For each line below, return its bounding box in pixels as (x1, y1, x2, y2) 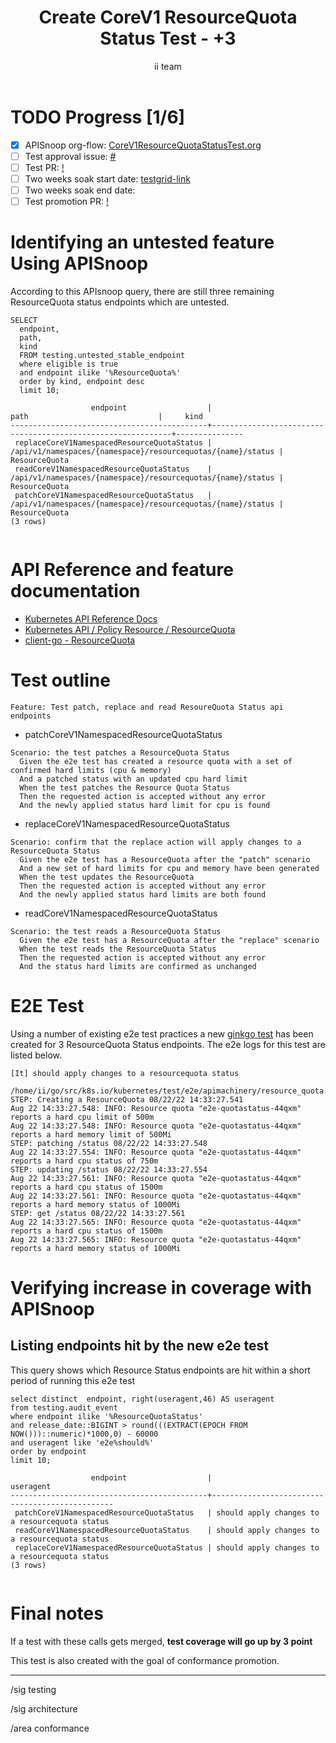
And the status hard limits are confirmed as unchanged (19, 961, 257, 971)
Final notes (10, 1602, 104, 1625)
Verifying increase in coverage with (10, 1277, 312, 1299)
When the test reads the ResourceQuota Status (19, 944, 217, 954)
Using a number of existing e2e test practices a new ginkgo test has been (10, 1027, 314, 1040)
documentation (10, 580, 141, 603)
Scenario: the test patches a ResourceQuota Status (10, 747, 230, 758)
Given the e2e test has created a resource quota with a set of (19, 756, 293, 766)
